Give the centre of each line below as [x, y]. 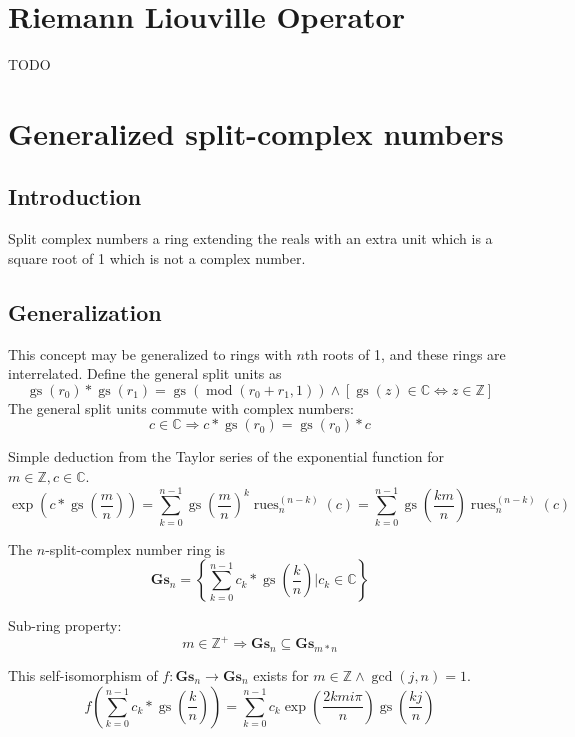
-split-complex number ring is [135, 548]
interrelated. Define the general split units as [145, 373]
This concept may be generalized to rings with [150, 353]
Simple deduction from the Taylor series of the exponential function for [226, 456]
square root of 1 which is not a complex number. [157, 257]
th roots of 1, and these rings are [405, 353]
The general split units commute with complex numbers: [181, 407]
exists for [281, 674]
